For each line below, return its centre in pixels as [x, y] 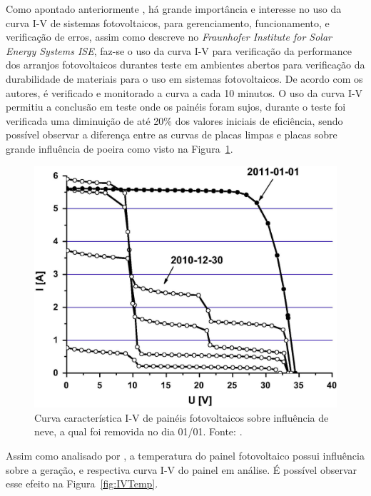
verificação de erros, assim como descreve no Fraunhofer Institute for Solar [169, 37]
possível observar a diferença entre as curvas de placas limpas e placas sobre [172, 135]
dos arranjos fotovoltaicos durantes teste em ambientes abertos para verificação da [185, 65]
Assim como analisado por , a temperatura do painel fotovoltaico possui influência [185, 456]
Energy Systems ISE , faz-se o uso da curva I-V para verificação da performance [179, 50]
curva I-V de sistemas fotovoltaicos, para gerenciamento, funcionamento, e [168, 22]
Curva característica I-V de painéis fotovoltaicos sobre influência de [182, 417]
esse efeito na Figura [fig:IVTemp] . [82, 484]
